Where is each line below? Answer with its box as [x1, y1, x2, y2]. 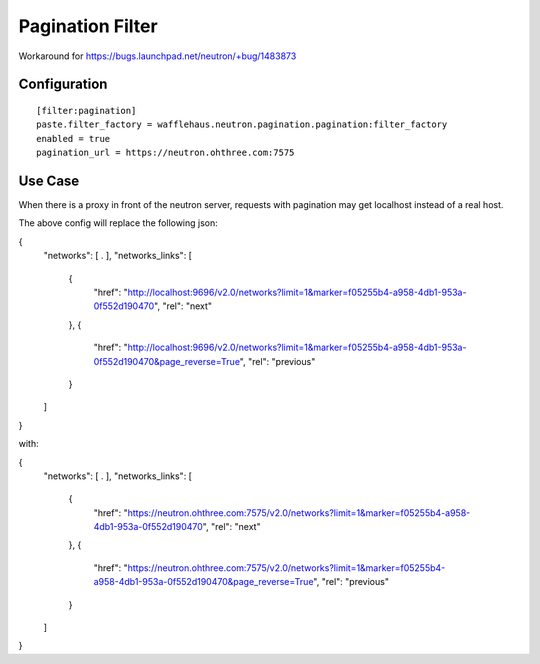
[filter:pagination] [36, 105, 137, 116]
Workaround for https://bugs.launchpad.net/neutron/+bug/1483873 [18, 50, 297, 62]
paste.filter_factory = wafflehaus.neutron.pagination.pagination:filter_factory [36, 119, 448, 130]
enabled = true [36, 133, 111, 144]
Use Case [18, 172, 80, 189]
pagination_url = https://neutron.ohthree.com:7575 [36, 147, 295, 159]
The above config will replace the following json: [18, 217, 219, 229]
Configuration [18, 76, 108, 93]
